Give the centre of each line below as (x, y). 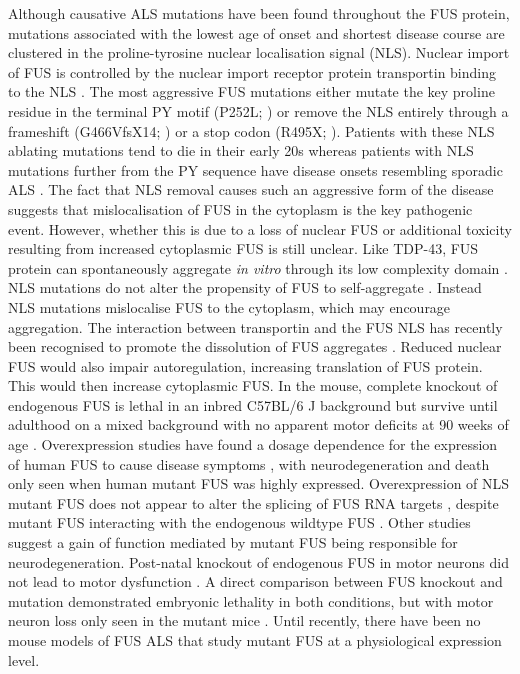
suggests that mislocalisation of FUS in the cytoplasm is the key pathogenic (240, 208)
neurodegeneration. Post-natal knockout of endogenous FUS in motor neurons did (258, 561)
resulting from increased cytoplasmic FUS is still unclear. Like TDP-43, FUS (243, 248)
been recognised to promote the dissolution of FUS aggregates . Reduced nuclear (255, 346)
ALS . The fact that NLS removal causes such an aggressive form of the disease (251, 189)
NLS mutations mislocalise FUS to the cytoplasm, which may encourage (229, 306)
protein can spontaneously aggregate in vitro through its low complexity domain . (258, 267)
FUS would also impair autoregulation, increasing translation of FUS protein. (245, 365)
